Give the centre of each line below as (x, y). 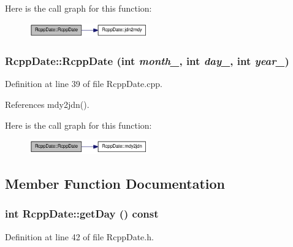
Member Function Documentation (115, 184)
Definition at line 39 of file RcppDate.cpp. (84, 84)
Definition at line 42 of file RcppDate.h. (79, 236)
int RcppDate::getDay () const (82, 214)
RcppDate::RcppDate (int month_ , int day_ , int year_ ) (147, 61)
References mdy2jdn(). (47, 104)
